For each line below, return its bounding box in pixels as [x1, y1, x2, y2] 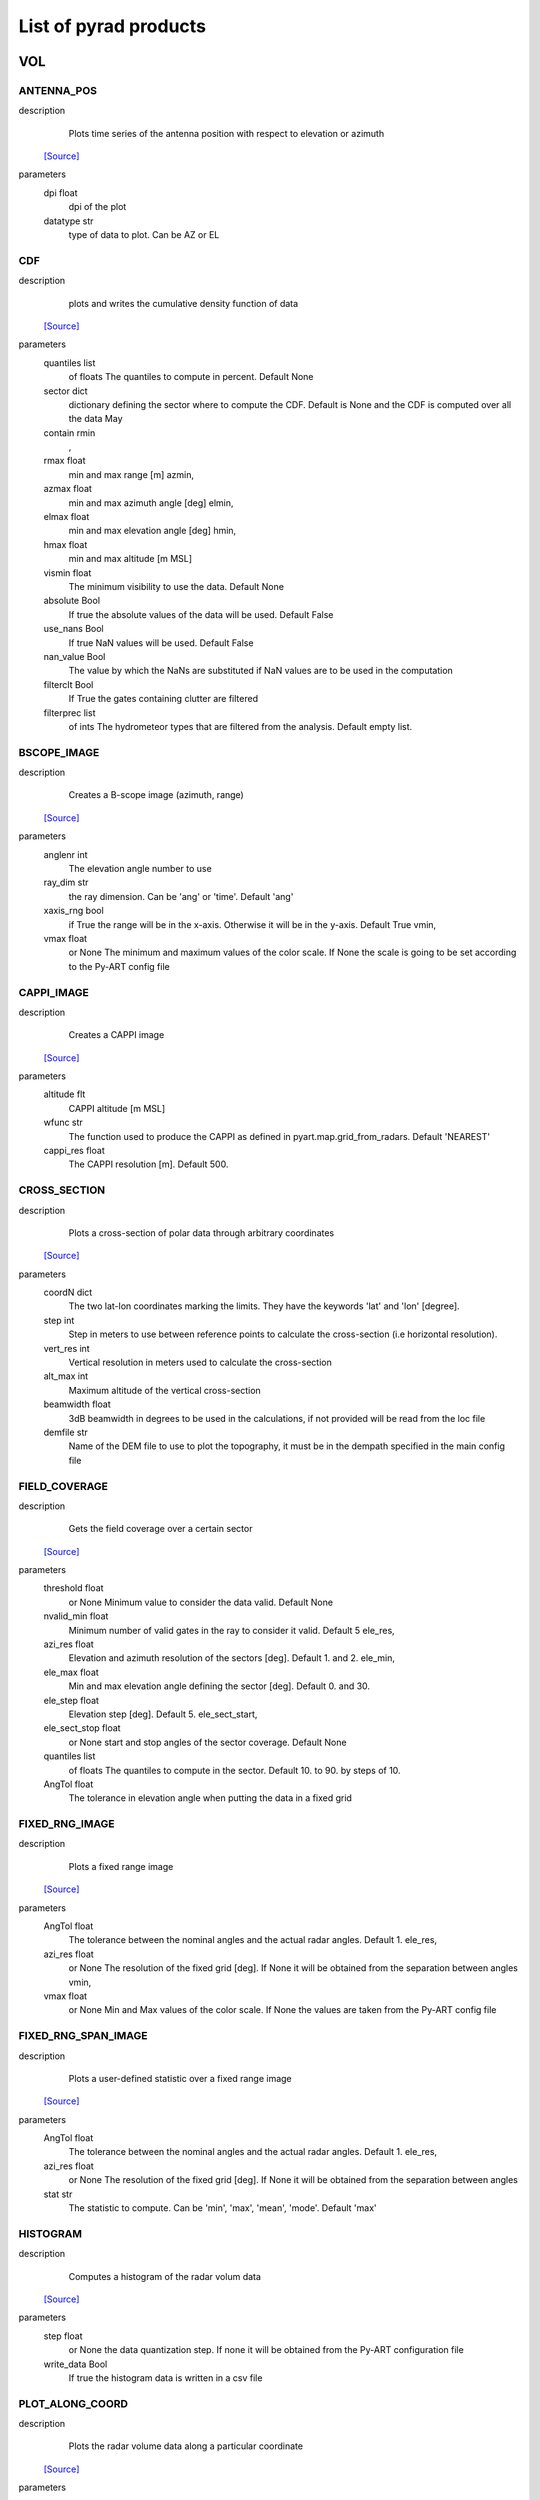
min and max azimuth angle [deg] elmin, [68, 496, 234, 509]
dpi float [43, 186, 79, 199]
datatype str [43, 215, 94, 227]
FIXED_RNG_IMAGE [18, 1817, 115, 1831]
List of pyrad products [18, 15, 207, 37]
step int [43, 1314, 75, 1326]
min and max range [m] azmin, [68, 468, 195, 480]
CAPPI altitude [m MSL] [68, 1102, 166, 1114]
